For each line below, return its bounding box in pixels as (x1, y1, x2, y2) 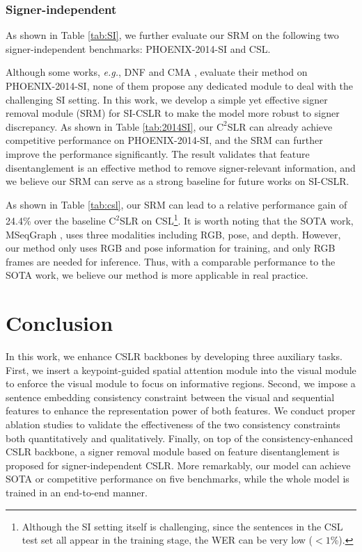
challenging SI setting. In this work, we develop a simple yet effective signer (6, 92, 328, 106)
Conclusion (6, 309, 113, 337)
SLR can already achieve (227, 119, 333, 133)
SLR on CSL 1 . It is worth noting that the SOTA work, (120, 211, 354, 227)
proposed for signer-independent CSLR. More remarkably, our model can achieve (6, 457, 351, 472)
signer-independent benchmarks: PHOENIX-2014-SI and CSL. (6, 41, 271, 56)
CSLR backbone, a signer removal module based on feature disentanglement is (6, 444, 340, 459)
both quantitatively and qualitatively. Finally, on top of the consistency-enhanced (6, 430, 353, 445)
